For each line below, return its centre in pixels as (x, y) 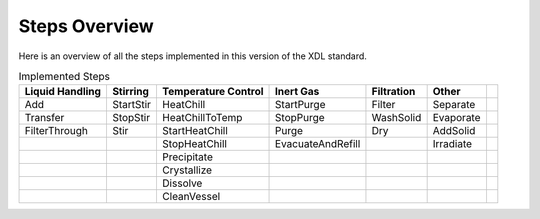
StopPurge (300, 118)
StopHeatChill (194, 144)
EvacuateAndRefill (318, 144)
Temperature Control (212, 92)
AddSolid (454, 131)
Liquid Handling (63, 92)
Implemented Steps (64, 77)
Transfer (44, 118)
